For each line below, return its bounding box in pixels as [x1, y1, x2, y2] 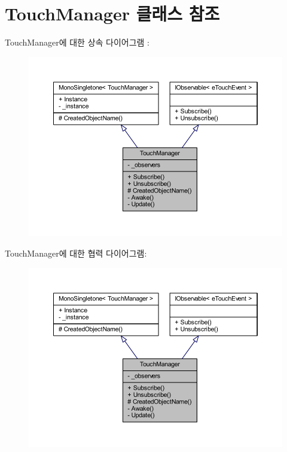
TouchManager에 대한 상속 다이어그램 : [5, 36, 150, 49]
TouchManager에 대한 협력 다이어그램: [5, 247, 147, 260]
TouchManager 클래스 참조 [5, 1, 220, 26]
